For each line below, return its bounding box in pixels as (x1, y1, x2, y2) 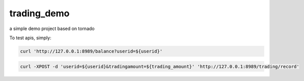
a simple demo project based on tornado (9, 25, 95, 32)
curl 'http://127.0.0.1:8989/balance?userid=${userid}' (20, 48, 163, 54)
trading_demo (9, 8, 70, 19)
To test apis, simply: (9, 35, 51, 41)
